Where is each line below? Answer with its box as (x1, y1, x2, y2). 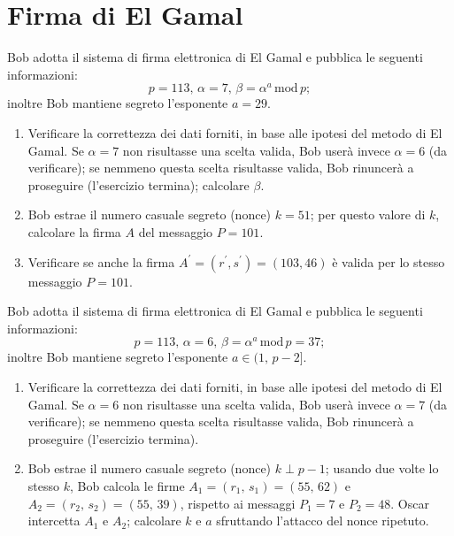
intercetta (27, 511, 81, 530)
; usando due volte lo (325, 459, 439, 478)
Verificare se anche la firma (27, 252, 175, 271)
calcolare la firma (27, 222, 121, 241)
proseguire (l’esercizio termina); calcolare (27, 175, 250, 194)
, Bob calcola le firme (69, 476, 185, 494)
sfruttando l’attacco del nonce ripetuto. (216, 511, 429, 530)
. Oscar (390, 494, 429, 512)
